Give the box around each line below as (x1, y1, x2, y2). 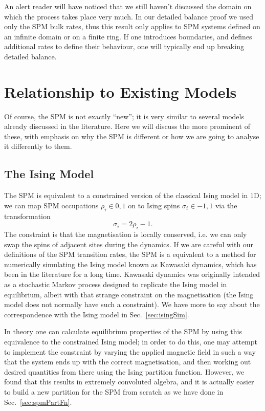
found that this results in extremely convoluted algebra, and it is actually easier (4, 376, 254, 387)
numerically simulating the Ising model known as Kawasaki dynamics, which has (4, 258, 257, 269)
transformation (4, 210, 51, 221)
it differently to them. (4, 141, 72, 152)
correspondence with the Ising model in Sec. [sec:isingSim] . (4, 309, 189, 319)
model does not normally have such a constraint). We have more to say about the (4, 299, 260, 310)
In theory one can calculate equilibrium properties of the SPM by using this (4, 326, 242, 337)
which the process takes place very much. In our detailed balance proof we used (4, 11, 253, 21)
